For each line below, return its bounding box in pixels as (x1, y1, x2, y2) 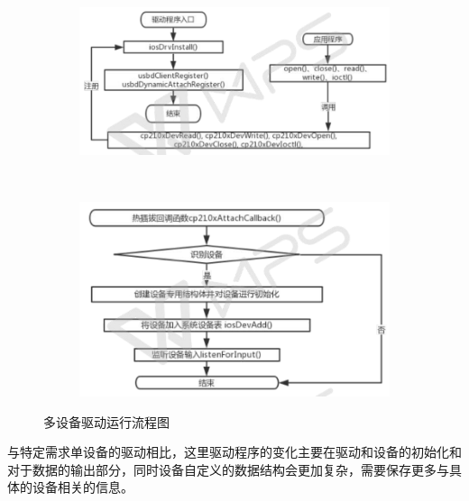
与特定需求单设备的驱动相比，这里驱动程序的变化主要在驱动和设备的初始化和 (7, 442, 462, 461)
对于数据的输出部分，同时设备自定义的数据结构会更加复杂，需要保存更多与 (7, 460, 449, 478)
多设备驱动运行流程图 (43, 412, 170, 431)
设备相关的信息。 (32, 478, 133, 496)
